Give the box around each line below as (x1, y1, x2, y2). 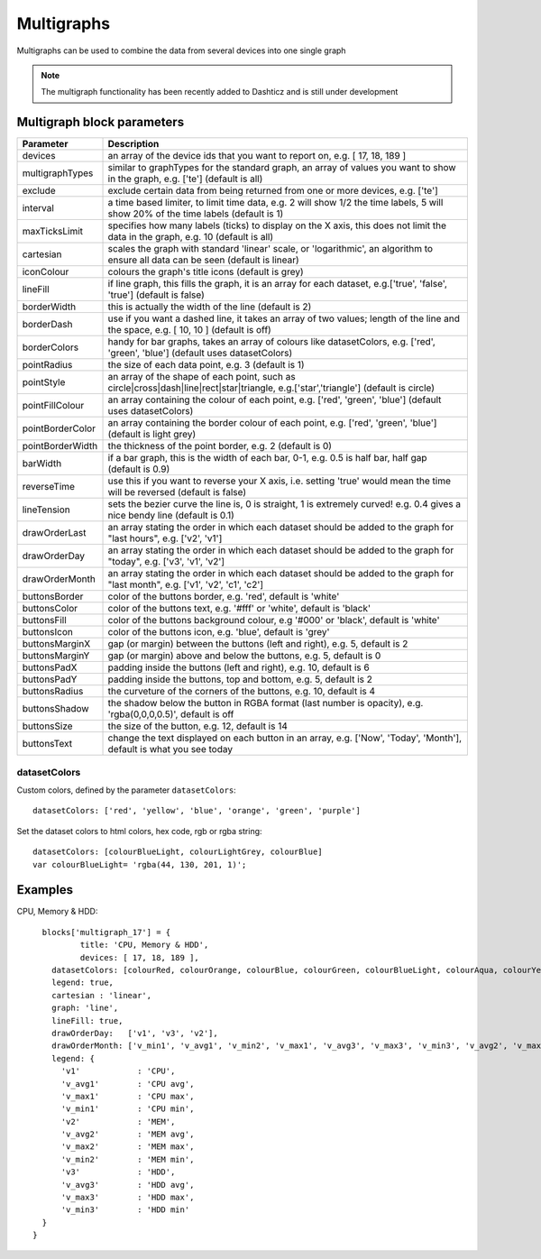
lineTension (22, 503, 71, 516)
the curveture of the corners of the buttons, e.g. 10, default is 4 (107, 685, 376, 698)
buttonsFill (22, 614, 67, 627)
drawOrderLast (22, 527, 87, 539)
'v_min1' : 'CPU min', (60, 1104, 195, 1114)
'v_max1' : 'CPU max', (60, 1091, 195, 1101)
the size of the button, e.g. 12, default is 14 (107, 720, 289, 732)
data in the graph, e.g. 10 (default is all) (107, 231, 274, 244)
